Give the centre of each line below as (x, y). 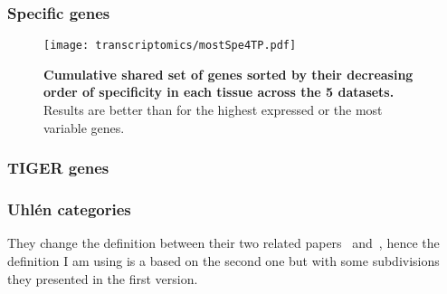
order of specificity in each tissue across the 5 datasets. (219, 92)
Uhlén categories (69, 209)
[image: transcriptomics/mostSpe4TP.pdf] (170, 46)
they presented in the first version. (103, 278)
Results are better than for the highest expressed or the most (213, 110)
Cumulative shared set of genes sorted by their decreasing (228, 74)
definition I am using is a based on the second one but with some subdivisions (223, 260)
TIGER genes (58, 168)
